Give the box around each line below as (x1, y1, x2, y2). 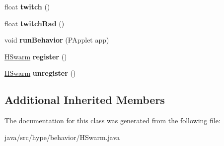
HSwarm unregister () (4, 68, 76, 78)
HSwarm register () (4, 51, 67, 61)
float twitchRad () (4, 18, 65, 28)
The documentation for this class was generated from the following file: (4, 115, 221, 126)
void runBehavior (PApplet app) (4, 35, 109, 45)
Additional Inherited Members (4, 92, 165, 107)
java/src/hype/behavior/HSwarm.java (4, 132, 120, 142)
